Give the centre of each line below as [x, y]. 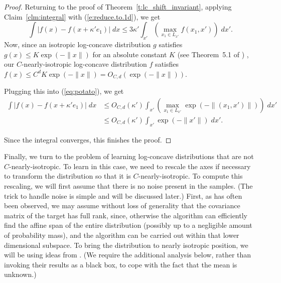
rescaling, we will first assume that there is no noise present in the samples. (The [128, 186]
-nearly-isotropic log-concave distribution [84, 64]
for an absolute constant [130, 54]
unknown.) [20, 274]
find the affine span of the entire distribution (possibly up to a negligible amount [128, 225]
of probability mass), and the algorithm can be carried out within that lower [122, 235]
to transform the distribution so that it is [67, 176]
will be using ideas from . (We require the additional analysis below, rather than [128, 255]
